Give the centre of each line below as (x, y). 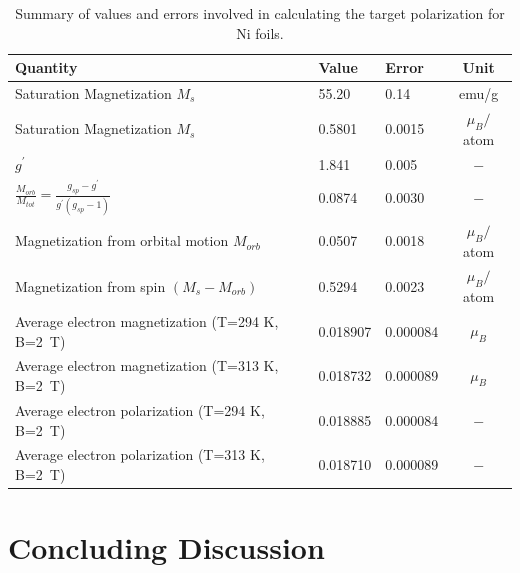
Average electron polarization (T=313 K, (140, 454)
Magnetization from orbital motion (122, 240)
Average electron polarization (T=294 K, (140, 409)
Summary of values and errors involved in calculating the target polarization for (260, 13)
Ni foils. (260, 32)
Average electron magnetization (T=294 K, (147, 321)
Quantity (46, 67)
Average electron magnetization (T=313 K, (147, 365)
